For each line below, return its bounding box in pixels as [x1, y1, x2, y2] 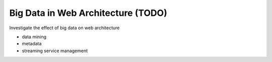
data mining [22, 34, 47, 40]
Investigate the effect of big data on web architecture [9, 25, 120, 31]
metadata [22, 41, 42, 47]
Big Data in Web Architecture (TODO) [9, 7, 167, 18]
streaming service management [22, 48, 88, 54]
